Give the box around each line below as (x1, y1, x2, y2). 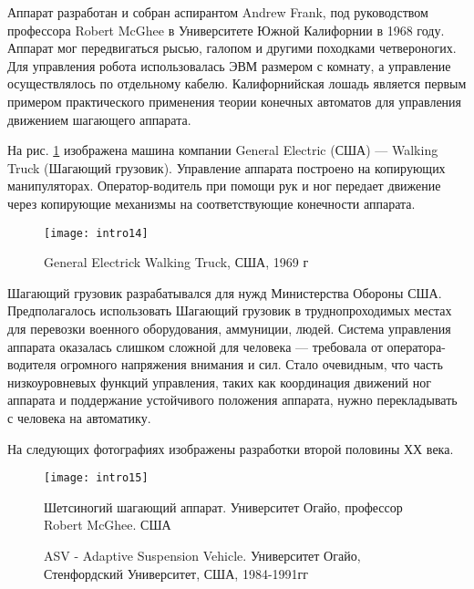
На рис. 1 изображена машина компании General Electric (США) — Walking (7, 140, 438, 160)
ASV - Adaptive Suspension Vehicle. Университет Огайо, (44, 545, 361, 564)
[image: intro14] (44, 226, 149, 240)
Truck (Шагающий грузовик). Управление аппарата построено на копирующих (7, 158, 446, 177)
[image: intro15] (44, 471, 149, 485)
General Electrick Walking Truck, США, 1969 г (44, 253, 309, 272)
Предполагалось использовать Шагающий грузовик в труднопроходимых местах (7, 301, 452, 320)
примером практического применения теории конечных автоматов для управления (7, 91, 462, 110)
